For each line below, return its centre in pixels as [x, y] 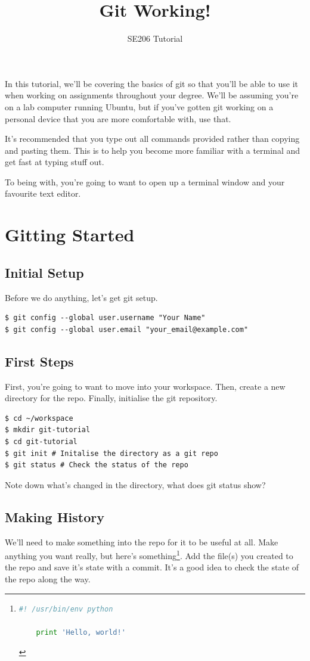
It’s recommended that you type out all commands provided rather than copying [152, 139]
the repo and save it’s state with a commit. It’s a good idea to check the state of [152, 567]
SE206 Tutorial [155, 38]
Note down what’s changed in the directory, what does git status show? [135, 484]
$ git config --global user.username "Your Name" [105, 318]
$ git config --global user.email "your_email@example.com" [127, 329]
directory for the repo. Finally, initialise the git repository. [111, 398]
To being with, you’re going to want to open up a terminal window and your [145, 181]
